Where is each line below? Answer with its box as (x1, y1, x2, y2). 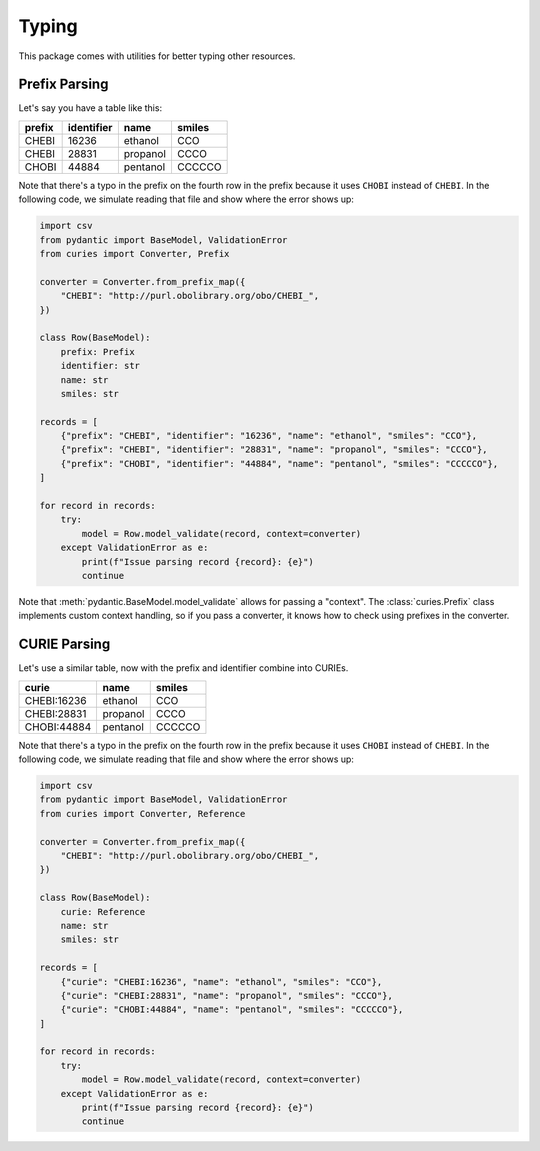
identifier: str (60, 360, 140, 372)
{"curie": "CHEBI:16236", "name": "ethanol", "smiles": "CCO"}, (60, 976, 383, 987)
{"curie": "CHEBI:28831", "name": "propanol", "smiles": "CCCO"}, (60, 990, 394, 1001)
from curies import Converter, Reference (39, 808, 246, 819)
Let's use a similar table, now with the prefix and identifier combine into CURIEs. (18, 662, 349, 674)
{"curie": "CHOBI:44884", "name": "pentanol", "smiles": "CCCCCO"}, (60, 1004, 404, 1015)
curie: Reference (60, 906, 146, 917)
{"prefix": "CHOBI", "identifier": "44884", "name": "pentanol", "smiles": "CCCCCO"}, (60, 458, 499, 469)
